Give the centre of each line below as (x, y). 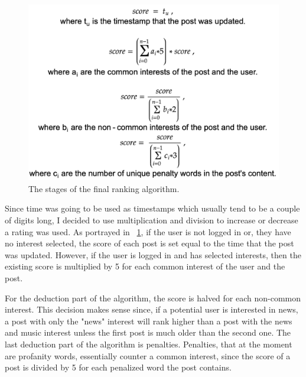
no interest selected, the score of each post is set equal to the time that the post (149, 243)
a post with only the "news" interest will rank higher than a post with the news (149, 321)
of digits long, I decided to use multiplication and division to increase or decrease (152, 220)
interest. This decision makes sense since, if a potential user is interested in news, (152, 309)
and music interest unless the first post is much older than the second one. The (148, 332)
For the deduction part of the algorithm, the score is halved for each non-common (153, 298)
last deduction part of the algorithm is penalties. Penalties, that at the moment (149, 344)
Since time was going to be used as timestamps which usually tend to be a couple (152, 208)
